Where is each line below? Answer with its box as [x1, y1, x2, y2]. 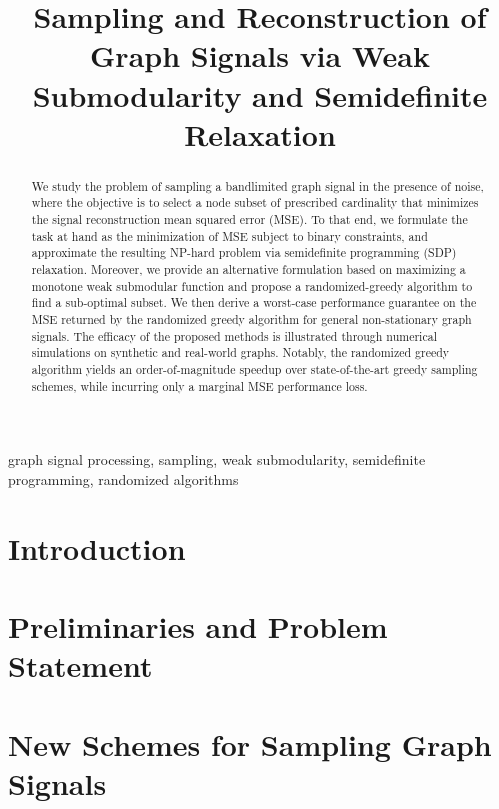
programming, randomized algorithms [8, 468, 239, 489]
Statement [8, 645, 153, 686]
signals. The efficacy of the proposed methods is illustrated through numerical [31, 327, 437, 344]
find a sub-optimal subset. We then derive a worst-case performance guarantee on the [31, 294, 477, 311]
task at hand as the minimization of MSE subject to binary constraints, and [31, 227, 428, 244]
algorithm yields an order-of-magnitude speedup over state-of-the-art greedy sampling [31, 360, 478, 377]
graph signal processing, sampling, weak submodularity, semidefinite [8, 449, 426, 470]
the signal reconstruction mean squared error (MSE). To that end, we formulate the [31, 211, 468, 228]
